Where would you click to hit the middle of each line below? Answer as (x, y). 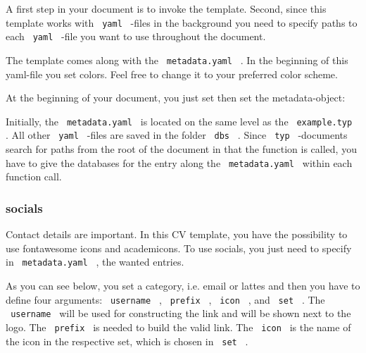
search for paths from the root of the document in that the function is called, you (181, 149)
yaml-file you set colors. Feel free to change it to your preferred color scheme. (172, 74)
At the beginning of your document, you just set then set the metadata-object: (176, 98)
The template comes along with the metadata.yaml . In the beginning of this (177, 60)
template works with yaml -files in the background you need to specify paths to (182, 22)
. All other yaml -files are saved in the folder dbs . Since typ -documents (177, 135)
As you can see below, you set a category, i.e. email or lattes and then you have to (183, 285)
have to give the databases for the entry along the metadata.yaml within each (179, 162)
